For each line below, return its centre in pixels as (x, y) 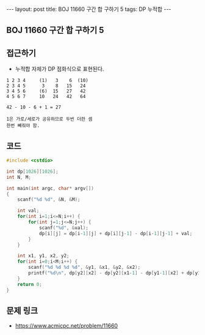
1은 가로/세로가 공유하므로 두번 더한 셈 (49, 119)
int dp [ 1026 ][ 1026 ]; (33, 171)
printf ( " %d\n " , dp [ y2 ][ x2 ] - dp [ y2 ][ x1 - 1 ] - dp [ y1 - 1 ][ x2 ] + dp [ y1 (114, 273)
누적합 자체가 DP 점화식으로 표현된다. (59, 69)
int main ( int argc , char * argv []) (50, 188)
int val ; (28, 211)
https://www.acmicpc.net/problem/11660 (66, 326)
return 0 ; (30, 284)
